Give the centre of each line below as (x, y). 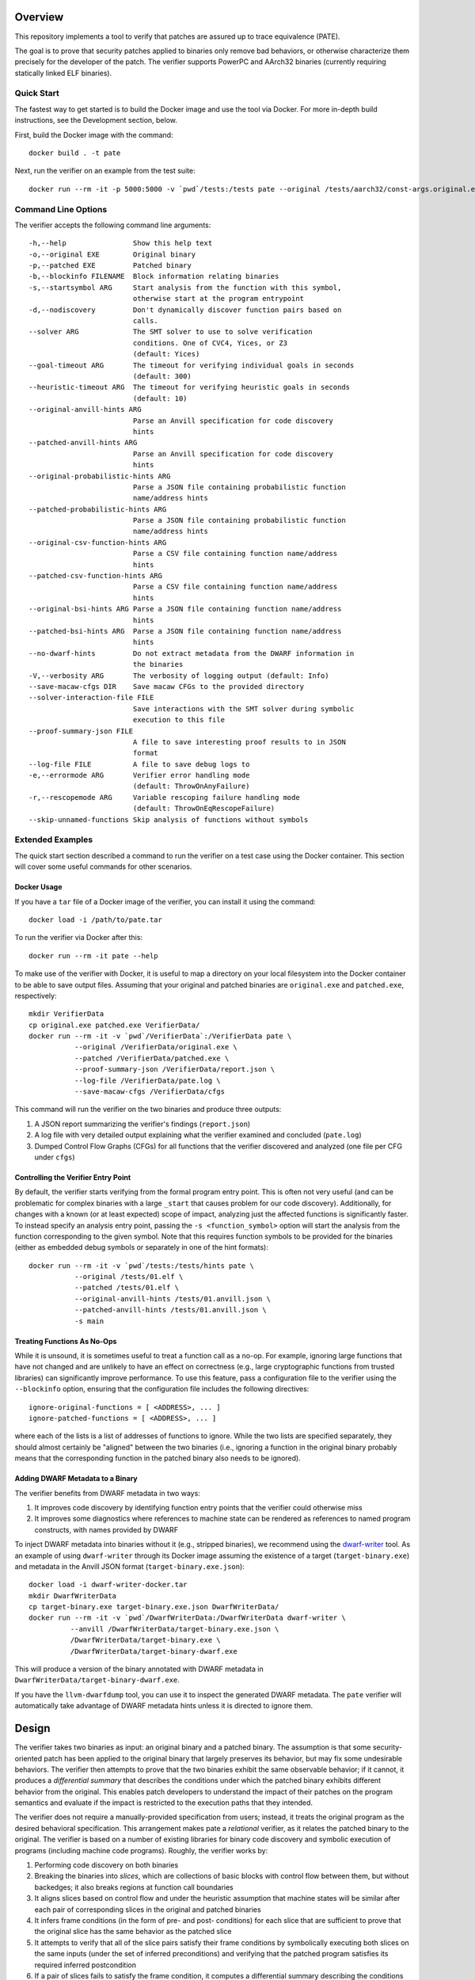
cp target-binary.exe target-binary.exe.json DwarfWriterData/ (154, 1607)
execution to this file (179, 720)
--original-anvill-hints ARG (85, 409)
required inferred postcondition (85, 1965)
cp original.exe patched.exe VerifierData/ (114, 1025)
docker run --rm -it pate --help (93, 956)
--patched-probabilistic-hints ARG (98, 509)
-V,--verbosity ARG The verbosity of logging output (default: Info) (179, 676)
